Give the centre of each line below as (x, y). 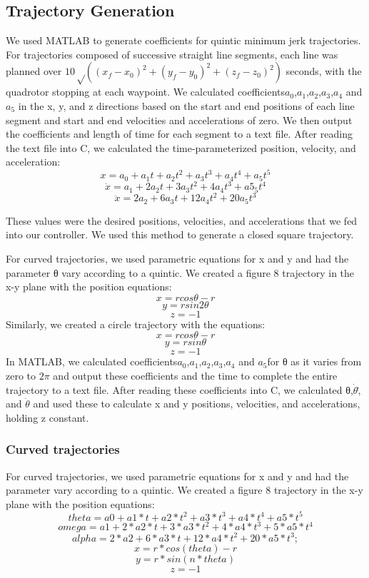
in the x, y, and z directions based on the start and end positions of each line (186, 105)
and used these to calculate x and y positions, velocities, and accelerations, (197, 404)
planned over (34, 71)
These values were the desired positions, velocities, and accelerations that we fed (182, 220)
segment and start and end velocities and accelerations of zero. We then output (179, 120)
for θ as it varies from (314, 361)
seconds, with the (324, 71)
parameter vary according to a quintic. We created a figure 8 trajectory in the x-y (184, 490)
